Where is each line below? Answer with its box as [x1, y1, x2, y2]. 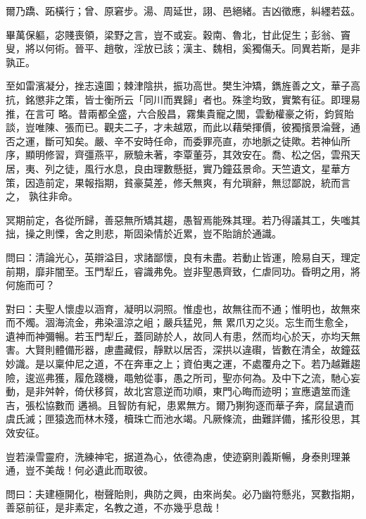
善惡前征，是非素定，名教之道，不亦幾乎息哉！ [6, 500, 222, 515]
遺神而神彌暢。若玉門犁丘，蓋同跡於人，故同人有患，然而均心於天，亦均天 [6, 328, 351, 343]
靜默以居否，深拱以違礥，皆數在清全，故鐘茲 [153, 342, 360, 357]
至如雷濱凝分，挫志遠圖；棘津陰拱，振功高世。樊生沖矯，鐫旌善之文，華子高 [6, 78, 360, 93]
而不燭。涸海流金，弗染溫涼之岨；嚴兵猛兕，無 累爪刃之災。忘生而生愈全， [6, 315, 354, 330]
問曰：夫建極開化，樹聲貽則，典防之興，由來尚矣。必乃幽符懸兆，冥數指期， [6, 486, 360, 501]
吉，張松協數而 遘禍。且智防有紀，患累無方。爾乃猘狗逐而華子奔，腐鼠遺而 [6, 397, 354, 412]
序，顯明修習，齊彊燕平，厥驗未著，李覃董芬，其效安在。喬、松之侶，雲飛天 [6, 147, 360, 162]
